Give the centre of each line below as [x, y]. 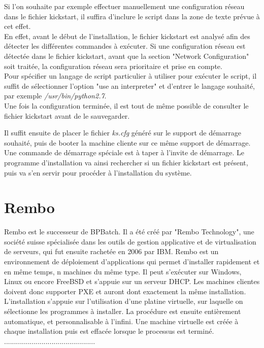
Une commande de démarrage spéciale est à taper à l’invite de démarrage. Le [124, 152]
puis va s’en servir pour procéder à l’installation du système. [98, 172]
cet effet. [18, 26]
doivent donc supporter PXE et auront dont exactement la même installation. [125, 291]
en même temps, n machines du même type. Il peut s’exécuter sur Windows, [123, 271]
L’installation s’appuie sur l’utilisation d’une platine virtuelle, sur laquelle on [124, 301]
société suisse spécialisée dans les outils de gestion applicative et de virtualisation [130, 241]
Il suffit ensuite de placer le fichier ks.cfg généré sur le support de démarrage [123, 133]
